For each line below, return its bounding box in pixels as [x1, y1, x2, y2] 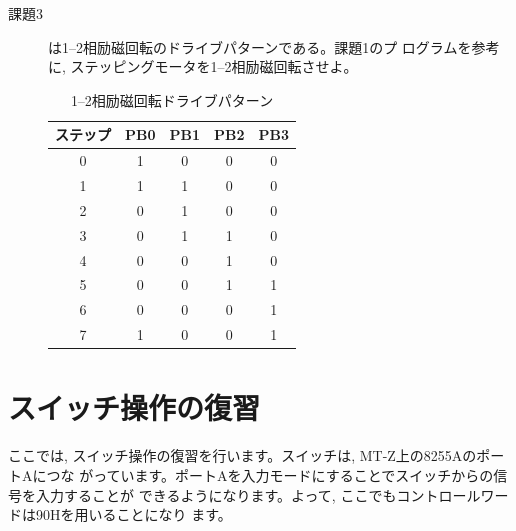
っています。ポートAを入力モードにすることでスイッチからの [93, 464, 494, 485]
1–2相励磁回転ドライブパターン [70, 89, 274, 110]
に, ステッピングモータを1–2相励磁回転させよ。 [48, 56, 358, 77]
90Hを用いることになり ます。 [35, 504, 232, 525]
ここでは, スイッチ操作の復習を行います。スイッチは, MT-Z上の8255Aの [8, 445, 477, 466]
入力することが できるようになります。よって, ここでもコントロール [35, 484, 481, 505]
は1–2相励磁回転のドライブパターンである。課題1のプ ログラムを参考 [48, 36, 500, 57]
